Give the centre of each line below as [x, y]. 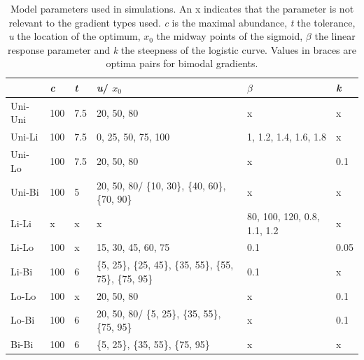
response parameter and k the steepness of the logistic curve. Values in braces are [182, 49]
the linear [335, 36]
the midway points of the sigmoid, [230, 36]
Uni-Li [24, 137]
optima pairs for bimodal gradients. [182, 63]
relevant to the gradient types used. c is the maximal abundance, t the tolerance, [182, 22]
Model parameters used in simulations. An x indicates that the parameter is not [182, 8]
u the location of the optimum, [75, 36]
